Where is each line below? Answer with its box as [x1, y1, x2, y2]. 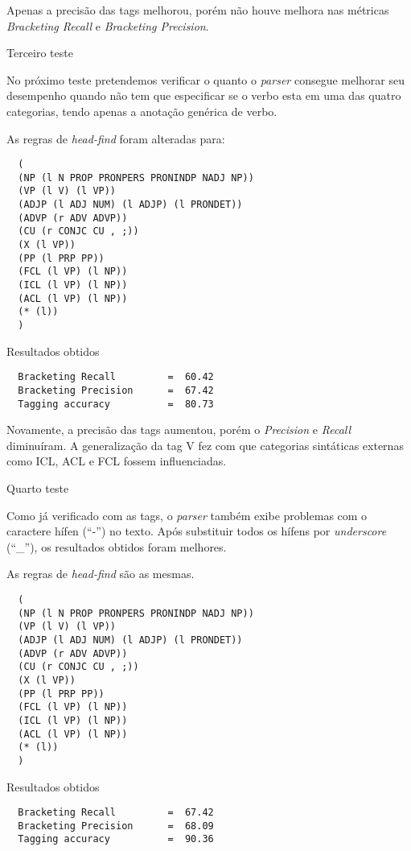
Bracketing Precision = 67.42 [18, 384, 214, 396]
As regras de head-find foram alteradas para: [6, 130, 225, 147]
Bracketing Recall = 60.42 [18, 371, 214, 383]
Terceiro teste [6, 44, 73, 61]
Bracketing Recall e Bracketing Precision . [6, 17, 209, 34]
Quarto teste [6, 480, 69, 497]
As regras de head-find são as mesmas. [6, 565, 195, 582]
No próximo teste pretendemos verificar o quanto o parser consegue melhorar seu [6, 71, 405, 88]
